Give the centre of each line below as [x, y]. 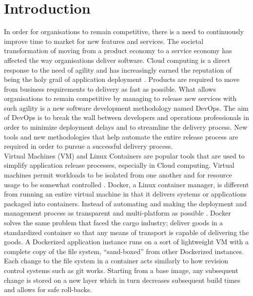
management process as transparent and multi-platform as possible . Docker [117, 213]
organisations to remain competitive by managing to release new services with [120, 98]
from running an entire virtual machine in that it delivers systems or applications [126, 194]
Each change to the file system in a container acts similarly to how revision [116, 261]
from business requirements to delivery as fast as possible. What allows [110, 89]
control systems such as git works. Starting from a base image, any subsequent [121, 270]
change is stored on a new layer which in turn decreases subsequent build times [122, 280]
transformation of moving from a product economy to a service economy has [118, 50]
